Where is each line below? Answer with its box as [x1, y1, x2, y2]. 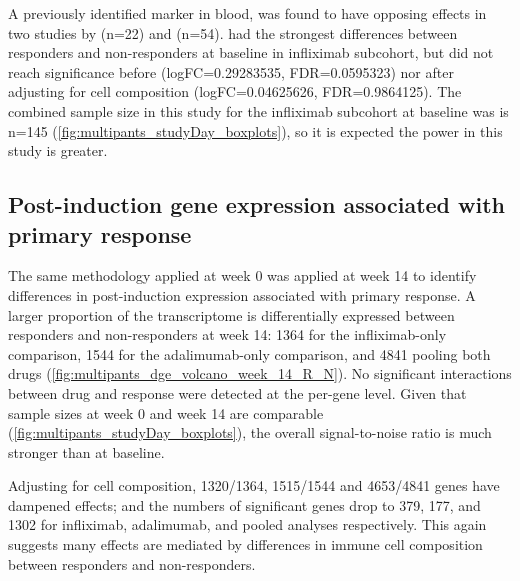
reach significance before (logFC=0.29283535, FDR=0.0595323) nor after [8, 61, 454, 82]
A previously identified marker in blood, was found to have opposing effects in [8, 3, 487, 23]
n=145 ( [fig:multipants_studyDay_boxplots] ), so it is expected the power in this [8, 120, 503, 141]
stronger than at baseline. [8, 441, 165, 462]
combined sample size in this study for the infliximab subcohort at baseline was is [8, 100, 509, 121]
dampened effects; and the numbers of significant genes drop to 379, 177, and [8, 494, 481, 515]
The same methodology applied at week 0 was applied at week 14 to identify [8, 265, 477, 286]
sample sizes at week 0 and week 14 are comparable [8, 402, 324, 423]
